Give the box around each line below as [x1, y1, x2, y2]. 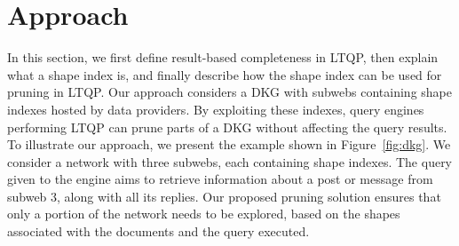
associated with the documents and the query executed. [7, 222, 310, 241]
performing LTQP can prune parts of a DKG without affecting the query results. [7, 117, 447, 136]
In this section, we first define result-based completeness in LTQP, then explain [7, 48, 439, 67]
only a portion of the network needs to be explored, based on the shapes [7, 204, 400, 223]
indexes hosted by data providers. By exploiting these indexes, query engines [7, 99, 424, 118]
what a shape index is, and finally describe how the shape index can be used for [7, 65, 442, 83]
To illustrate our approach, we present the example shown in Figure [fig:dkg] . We [7, 135, 451, 154]
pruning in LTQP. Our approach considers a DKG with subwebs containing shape [7, 83, 453, 101]
